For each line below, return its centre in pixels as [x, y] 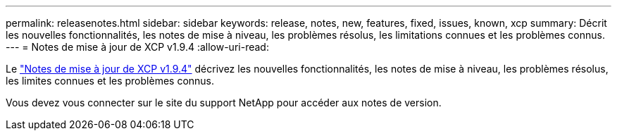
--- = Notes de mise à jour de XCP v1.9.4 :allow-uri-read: [137, 47]
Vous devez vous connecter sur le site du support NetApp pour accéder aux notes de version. [224, 103]
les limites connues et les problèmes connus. [110, 81]
